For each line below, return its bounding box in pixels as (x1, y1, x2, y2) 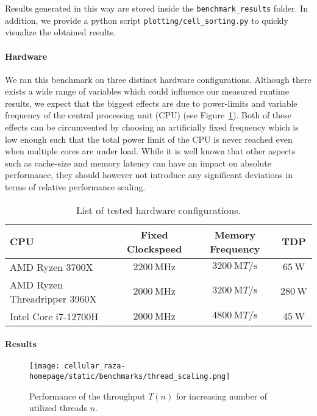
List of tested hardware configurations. (76, 203, 241, 217)
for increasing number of (176, 389, 268, 402)
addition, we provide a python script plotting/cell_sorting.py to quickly (5, 13, 288, 26)
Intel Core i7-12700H (10, 309, 99, 323)
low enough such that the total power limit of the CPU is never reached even (5, 132, 293, 145)
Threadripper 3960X (10, 291, 97, 306)
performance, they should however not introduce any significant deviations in (5, 168, 293, 181)
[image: (29, 362, 60, 371)
